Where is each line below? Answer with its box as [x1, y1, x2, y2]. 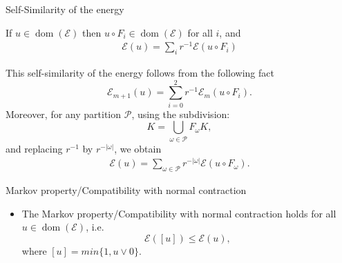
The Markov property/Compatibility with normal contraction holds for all [21, 206, 336, 220]
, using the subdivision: [131, 106, 230, 121]
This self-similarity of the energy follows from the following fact [6, 66, 274, 80]
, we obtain [114, 141, 162, 155]
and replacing [6, 141, 63, 155]
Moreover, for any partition [6, 106, 122, 121]
